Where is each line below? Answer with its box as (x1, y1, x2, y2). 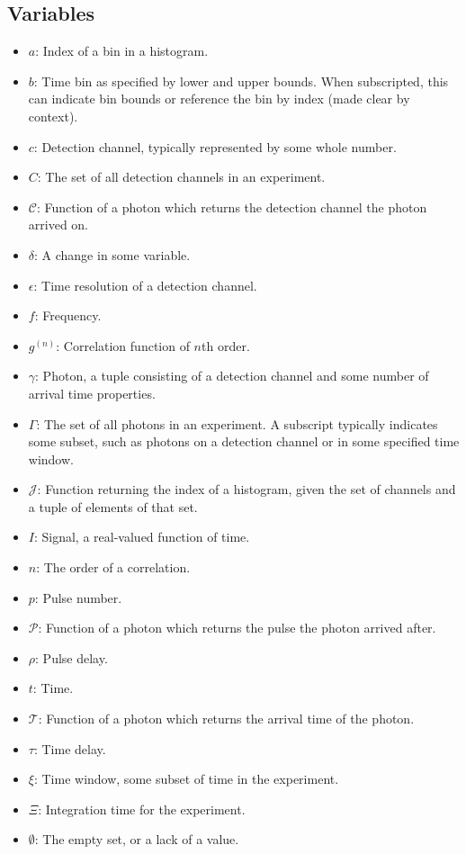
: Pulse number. (34, 588, 122, 607)
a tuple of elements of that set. (28, 497, 198, 516)
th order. (202, 336, 250, 355)
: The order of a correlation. (36, 558, 191, 577)
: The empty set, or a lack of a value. (34, 830, 239, 849)
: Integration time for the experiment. (38, 799, 246, 818)
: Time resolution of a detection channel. (33, 275, 257, 294)
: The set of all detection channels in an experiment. (37, 167, 326, 186)
